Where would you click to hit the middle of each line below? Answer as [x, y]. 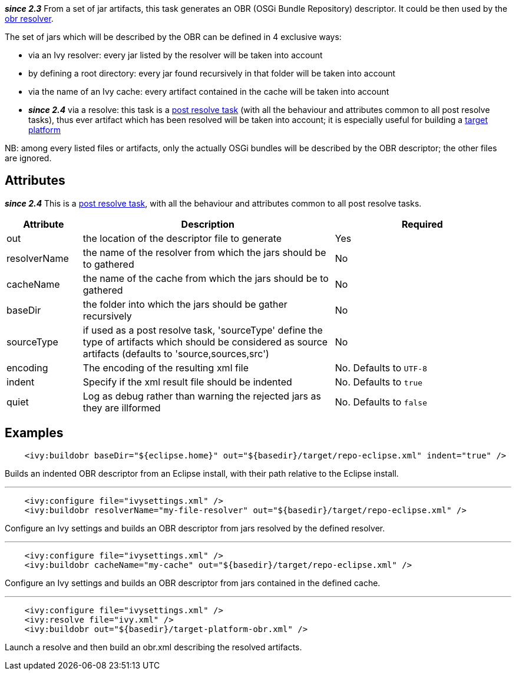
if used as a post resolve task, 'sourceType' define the [203, 330]
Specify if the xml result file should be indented [187, 382]
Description [208, 224]
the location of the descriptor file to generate [182, 238]
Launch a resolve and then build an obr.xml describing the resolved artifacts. [153, 647]
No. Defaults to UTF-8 [381, 368]
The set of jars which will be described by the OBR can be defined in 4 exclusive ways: [173, 37]
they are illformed [122, 408]
